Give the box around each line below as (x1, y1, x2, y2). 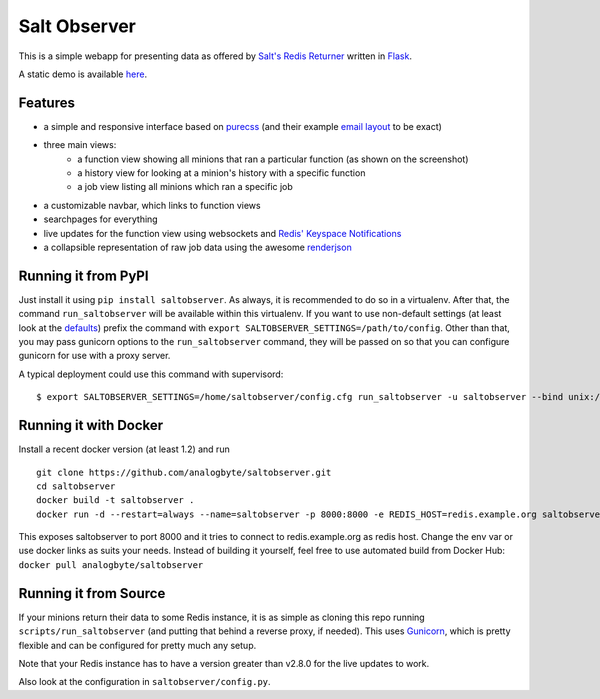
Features (18, 94, 75, 111)
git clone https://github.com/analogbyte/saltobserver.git (36, 466, 332, 478)
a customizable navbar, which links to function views (43, 199, 261, 211)
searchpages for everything (43, 213, 159, 225)
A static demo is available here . (18, 68, 148, 80)
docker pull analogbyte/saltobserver (18, 559, 204, 570)
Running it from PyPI (18, 267, 149, 284)
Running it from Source (18, 585, 166, 602)
